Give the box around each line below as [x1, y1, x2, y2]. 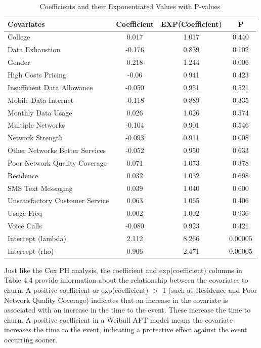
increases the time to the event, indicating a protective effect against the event [4, 324, 247, 335]
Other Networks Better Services [8, 145, 106, 156]
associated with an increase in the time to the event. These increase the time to [4, 304, 251, 315]
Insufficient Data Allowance [8, 82, 93, 92]
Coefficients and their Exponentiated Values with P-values [39, 1, 221, 11]
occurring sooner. [4, 334, 58, 345]
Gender [8, 57, 30, 67]
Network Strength [8, 132, 63, 143]
